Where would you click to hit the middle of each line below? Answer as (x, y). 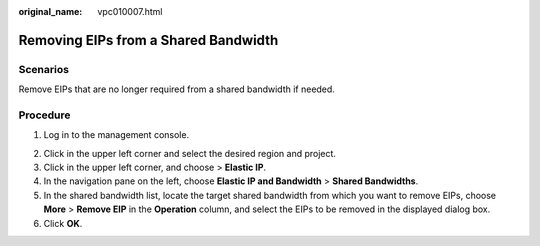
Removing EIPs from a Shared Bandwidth (148, 40)
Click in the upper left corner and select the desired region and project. (190, 153)
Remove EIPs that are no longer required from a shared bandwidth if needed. (176, 89)
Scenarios (44, 69)
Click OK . (63, 223)
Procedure (44, 115)
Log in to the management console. (116, 135)
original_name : (50, 11)
